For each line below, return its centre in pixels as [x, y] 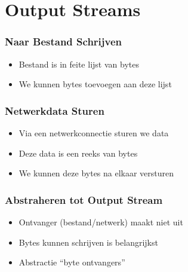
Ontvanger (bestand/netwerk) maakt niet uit [101, 222]
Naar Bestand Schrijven [64, 42]
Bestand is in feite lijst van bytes [79, 64]
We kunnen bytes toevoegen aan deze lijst [95, 84]
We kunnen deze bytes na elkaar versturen [96, 173]
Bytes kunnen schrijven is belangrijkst [88, 242]
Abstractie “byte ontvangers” [72, 262]
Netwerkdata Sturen [55, 110]
